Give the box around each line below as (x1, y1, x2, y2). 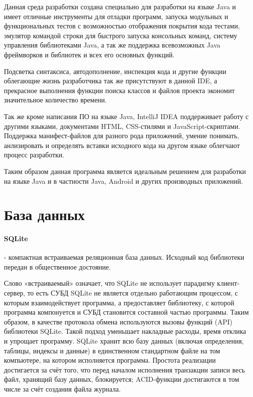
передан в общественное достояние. (4, 261, 111, 272)
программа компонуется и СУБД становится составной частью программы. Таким (4, 307, 249, 317)
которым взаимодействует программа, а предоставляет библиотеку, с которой (4, 297, 234, 307)
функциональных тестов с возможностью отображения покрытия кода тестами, (4, 21, 240, 31)
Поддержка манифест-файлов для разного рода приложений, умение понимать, (4, 130, 239, 141)
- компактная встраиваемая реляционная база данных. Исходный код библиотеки (4, 252, 245, 262)
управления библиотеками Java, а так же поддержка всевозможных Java (4, 40, 221, 50)
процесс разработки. (4, 149, 64, 160)
